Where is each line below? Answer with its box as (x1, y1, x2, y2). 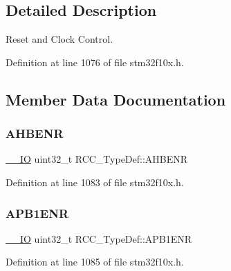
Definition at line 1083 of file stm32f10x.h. (6, 174, 184, 189)
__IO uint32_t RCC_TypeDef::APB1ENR (6, 231, 192, 245)
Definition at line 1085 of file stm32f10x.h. (6, 254, 184, 269)
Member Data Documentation (6, 88, 226, 110)
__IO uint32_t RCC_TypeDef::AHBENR (6, 152, 188, 166)
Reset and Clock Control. (6, 32, 113, 46)
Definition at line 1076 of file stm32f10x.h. (6, 54, 184, 69)
